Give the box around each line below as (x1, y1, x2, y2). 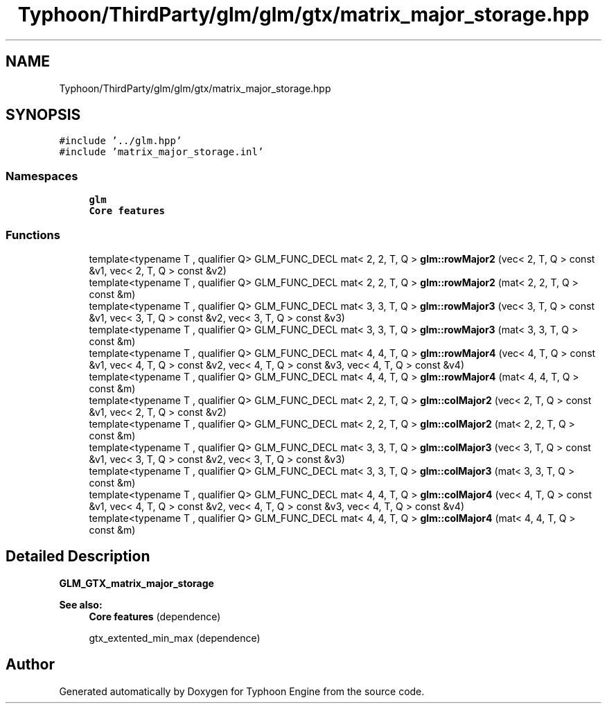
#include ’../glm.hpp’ (59, 135, 182, 147)
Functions (6, 227, 60, 242)
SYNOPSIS (6, 106, 81, 124)
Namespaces (6, 168, 78, 183)
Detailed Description (6, 548, 150, 566)
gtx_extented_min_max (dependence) (89, 631, 261, 644)
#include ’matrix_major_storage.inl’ (59, 146, 264, 158)
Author (6, 656, 55, 674)
